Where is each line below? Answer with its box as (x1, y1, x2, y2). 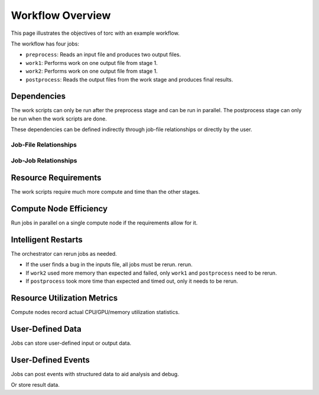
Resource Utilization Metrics (11, 293, 118, 303)
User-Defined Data (11, 324, 82, 334)
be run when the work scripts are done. (11, 115, 108, 122)
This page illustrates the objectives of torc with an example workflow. (11, 30, 180, 37)
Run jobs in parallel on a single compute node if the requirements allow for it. (11, 219, 198, 227)
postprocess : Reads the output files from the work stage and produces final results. (25, 76, 233, 83)
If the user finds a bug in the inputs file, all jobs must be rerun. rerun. (25, 261, 193, 268)
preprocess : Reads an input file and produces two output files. (25, 51, 181, 58)
